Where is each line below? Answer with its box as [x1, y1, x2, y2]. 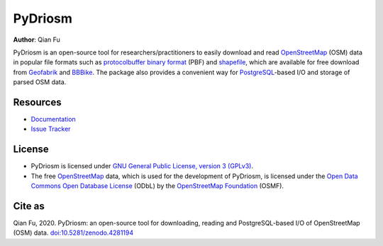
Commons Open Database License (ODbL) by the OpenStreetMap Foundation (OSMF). [30, 182, 284, 190]
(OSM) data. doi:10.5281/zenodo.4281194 [13, 228, 134, 237]
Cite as [13, 200, 45, 212]
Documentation [30, 115, 76, 124]
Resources [13, 96, 62, 108]
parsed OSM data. [13, 78, 67, 86]
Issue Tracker [30, 124, 71, 134]
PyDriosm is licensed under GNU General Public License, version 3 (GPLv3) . [30, 162, 253, 170]
